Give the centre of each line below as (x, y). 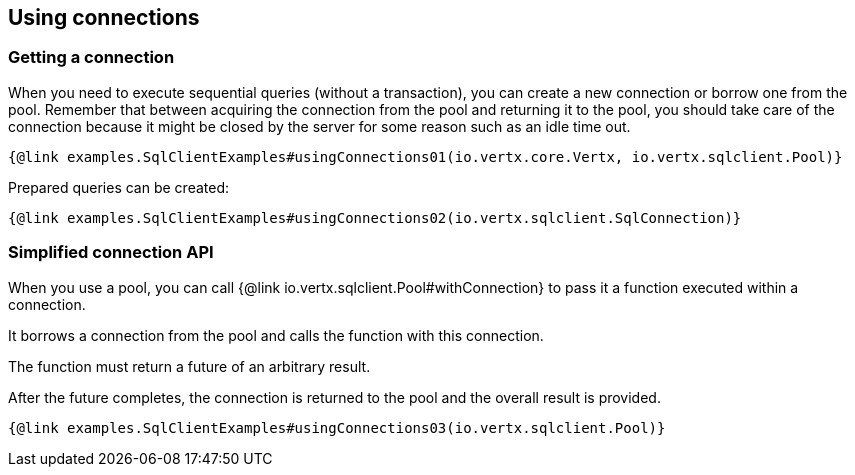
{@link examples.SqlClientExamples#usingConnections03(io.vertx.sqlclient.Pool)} (337, 427)
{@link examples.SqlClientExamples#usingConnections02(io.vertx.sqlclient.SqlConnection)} (375, 217)
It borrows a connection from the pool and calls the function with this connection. (276, 335)
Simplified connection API (111, 252)
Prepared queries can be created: (119, 187)
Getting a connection (91, 57)
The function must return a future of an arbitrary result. (189, 366)
